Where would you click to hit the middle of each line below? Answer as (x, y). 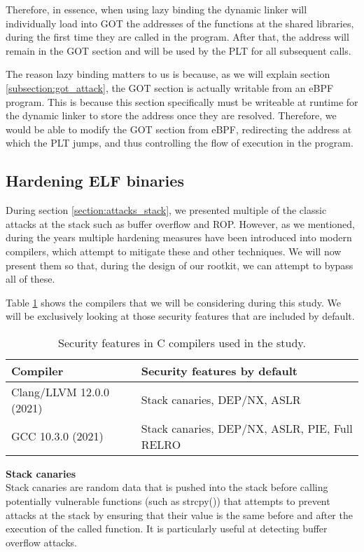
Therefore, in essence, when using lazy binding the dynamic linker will (156, 9)
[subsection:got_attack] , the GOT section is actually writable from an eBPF (170, 87)
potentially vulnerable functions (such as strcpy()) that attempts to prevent (168, 501)
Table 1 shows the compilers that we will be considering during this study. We (173, 302)
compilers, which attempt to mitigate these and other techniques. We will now (174, 251)
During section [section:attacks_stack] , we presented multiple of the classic (166, 210)
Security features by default (219, 370)
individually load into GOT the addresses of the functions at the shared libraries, (180, 23)
